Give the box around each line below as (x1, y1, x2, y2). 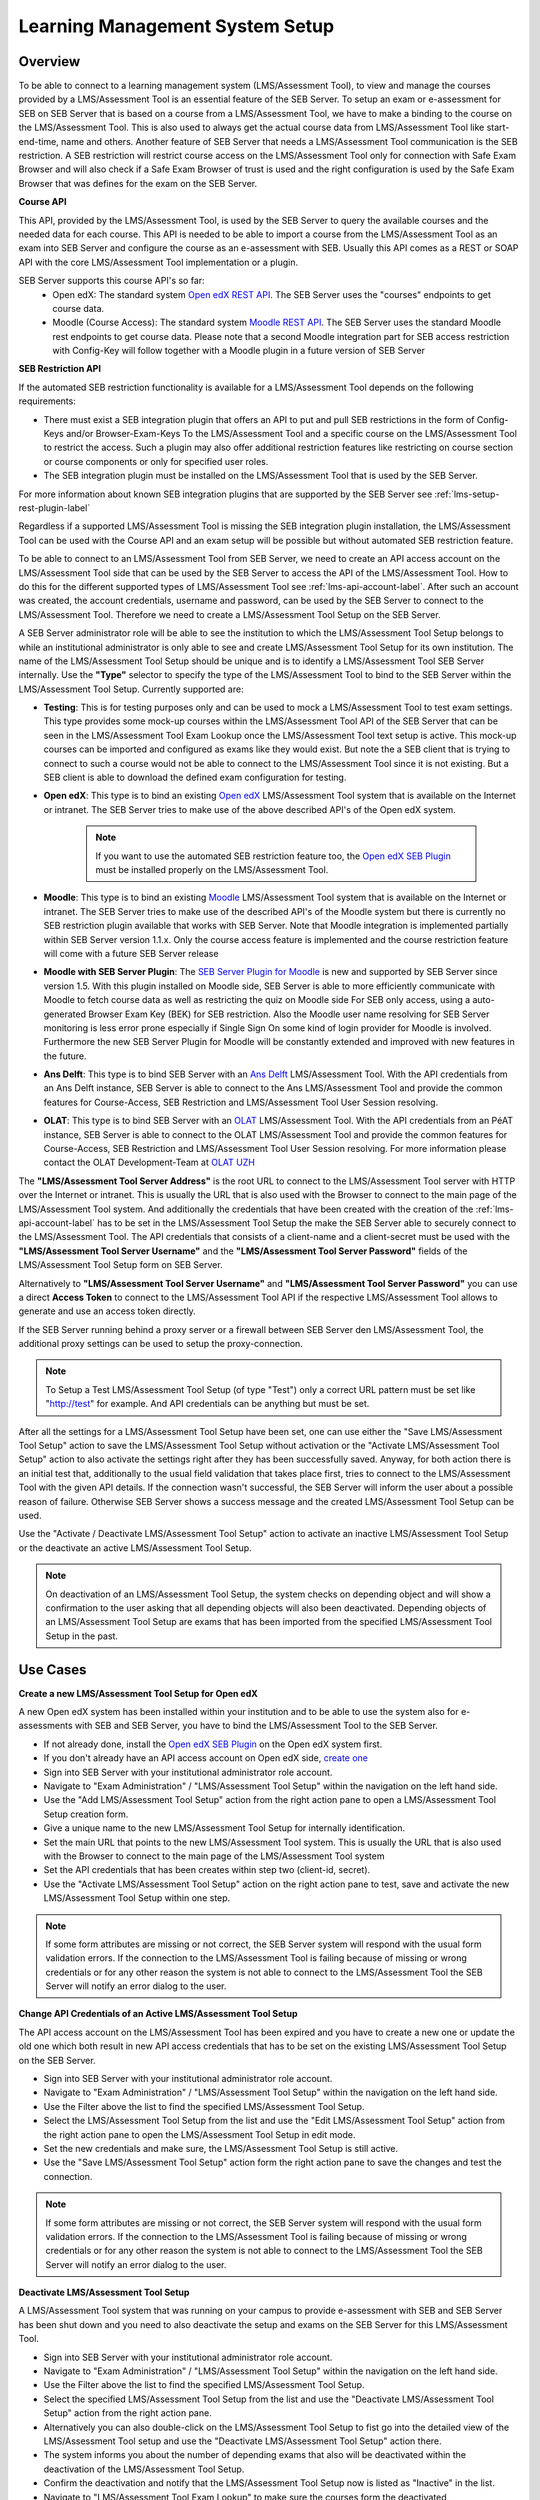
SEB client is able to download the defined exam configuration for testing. (43, 771, 347, 784)
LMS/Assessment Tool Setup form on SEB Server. (18, 1259, 224, 1271)
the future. (43, 1050, 87, 1062)
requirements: (18, 395, 77, 407)
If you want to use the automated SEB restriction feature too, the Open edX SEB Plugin (95, 850, 452, 862)
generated (43, 1008, 87, 1020)
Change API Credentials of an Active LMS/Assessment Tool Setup (18, 2008, 299, 2020)
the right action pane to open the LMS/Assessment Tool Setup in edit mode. (43, 2128, 356, 2140)
